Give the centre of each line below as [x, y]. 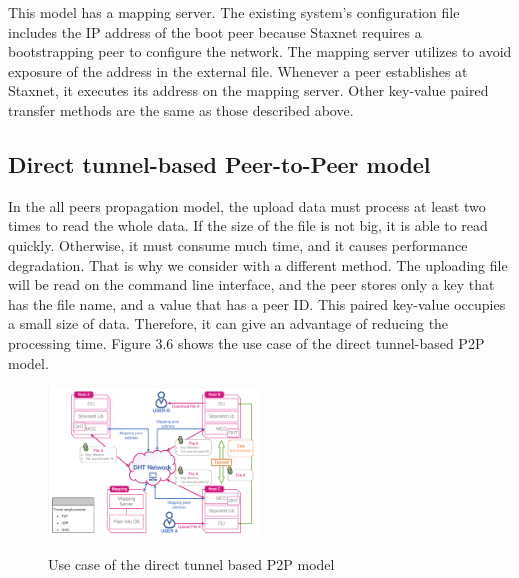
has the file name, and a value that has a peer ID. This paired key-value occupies [257, 303]
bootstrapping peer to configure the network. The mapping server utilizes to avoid [260, 51]
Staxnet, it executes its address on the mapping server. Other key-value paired [248, 90]
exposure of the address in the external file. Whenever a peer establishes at [238, 70]
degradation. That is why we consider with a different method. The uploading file [258, 264]
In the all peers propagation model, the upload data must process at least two [247, 205]
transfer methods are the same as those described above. [181, 109]
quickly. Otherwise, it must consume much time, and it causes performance [238, 244]
